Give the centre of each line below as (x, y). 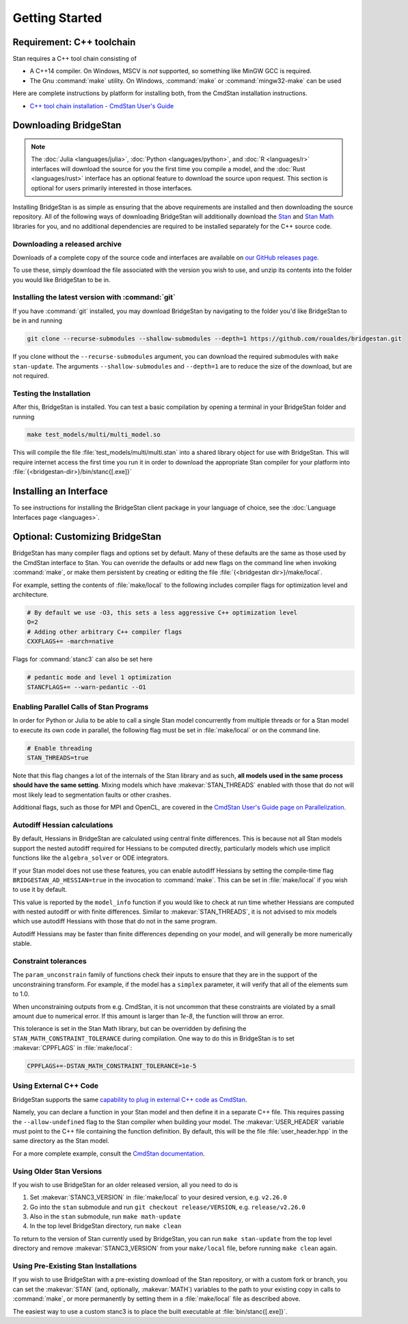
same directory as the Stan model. (61, 1141)
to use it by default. (40, 890)
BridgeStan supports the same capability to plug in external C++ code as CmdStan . (130, 1099)
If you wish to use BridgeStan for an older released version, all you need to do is (125, 1184)
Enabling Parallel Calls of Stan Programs (81, 707)
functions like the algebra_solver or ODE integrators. (91, 858)
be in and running (38, 321)
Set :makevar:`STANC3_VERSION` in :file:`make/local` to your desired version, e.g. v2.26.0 (158, 1197)
